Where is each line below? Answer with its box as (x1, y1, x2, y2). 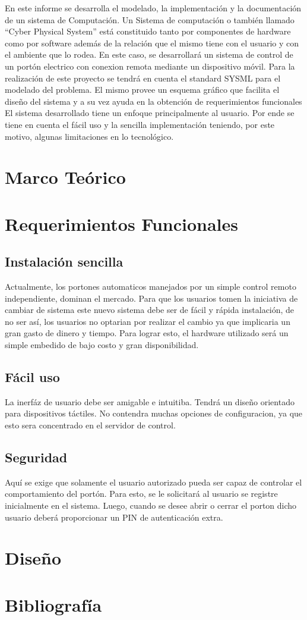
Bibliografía (5, 592, 102, 616)
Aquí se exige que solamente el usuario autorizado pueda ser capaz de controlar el (5, 475, 302, 488)
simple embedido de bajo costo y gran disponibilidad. (5, 339, 199, 351)
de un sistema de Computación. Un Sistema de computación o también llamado (5, 13, 295, 26)
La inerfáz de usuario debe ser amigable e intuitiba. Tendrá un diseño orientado (5, 395, 295, 408)
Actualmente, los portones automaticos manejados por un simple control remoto (5, 280, 296, 293)
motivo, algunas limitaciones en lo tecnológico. (5, 130, 174, 142)
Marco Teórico (5, 165, 126, 189)
